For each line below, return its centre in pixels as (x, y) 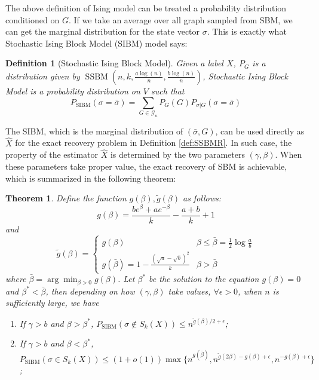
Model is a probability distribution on (73, 91)
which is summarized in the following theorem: (91, 178)
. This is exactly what (247, 31)
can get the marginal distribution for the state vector (103, 31)
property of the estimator (52, 154)
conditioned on (33, 19)
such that (168, 91)
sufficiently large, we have (52, 303)
